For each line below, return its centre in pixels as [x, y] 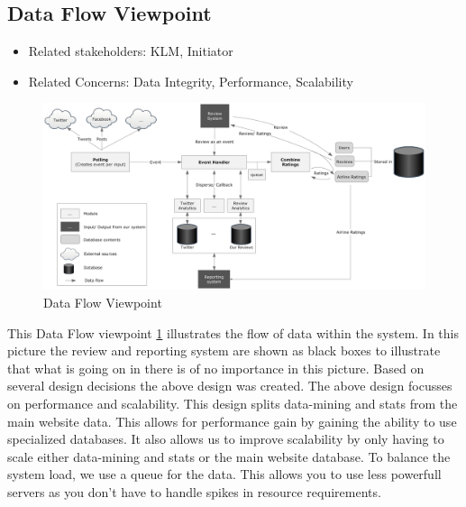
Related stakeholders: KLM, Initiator [131, 51]
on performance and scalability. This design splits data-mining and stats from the [233, 403]
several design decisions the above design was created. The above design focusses [230, 386]
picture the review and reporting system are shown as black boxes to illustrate [224, 350]
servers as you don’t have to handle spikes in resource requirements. [194, 491]
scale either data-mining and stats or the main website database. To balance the [229, 456]
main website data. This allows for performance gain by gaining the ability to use [232, 421]
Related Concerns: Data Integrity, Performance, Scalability [191, 81]
